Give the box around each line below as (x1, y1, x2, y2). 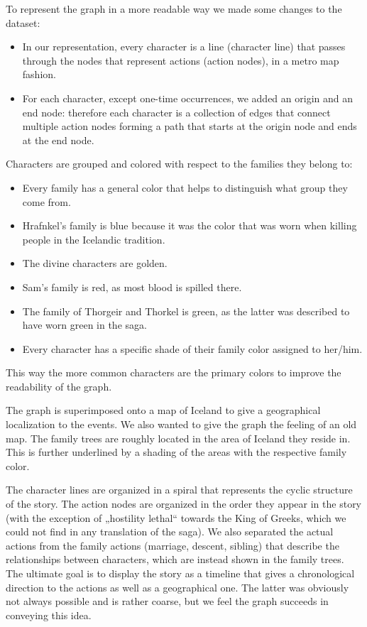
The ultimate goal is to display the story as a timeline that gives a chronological (6, 566, 355, 580)
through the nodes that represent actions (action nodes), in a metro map (22, 53, 339, 67)
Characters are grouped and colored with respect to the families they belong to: (6, 156, 353, 171)
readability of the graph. (6, 378, 112, 393)
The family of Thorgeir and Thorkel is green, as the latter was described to (22, 303, 350, 318)
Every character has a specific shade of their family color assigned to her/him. (22, 341, 363, 356)
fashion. (22, 67, 56, 82)
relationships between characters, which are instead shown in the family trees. (6, 552, 344, 567)
